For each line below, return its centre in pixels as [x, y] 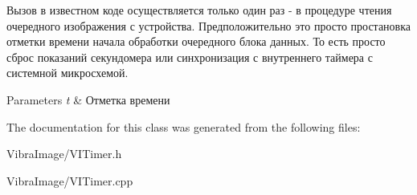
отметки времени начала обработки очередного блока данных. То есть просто [196, 41]
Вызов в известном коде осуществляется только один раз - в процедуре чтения [199, 10]
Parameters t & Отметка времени [88, 99]
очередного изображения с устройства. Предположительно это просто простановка [209, 25]
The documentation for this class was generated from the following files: [184, 126]
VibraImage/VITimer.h [64, 154]
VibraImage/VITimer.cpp [70, 180]
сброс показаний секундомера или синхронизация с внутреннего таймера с [190, 57]
